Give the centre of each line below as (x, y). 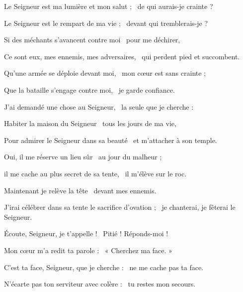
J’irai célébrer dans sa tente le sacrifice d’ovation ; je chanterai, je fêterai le (120, 207)
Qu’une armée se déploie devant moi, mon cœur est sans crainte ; (105, 73)
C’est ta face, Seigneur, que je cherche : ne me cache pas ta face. (104, 267)
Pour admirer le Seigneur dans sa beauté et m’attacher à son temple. (111, 140)
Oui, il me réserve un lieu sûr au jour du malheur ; (83, 157)
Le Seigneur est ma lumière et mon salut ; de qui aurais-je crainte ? (109, 6)
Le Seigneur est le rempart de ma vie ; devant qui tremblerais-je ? (106, 23)
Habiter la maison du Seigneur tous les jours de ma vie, (90, 123)
